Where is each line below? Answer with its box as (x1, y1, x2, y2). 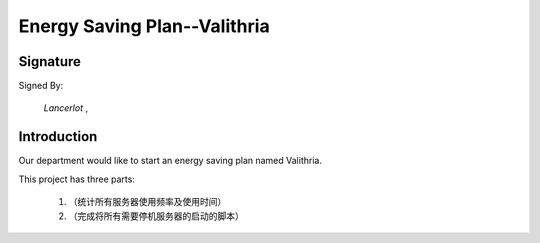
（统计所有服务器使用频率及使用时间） (68, 196, 227, 208)
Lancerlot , (43, 102, 89, 114)
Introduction (18, 128, 98, 145)
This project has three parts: (18, 173, 135, 185)
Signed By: (18, 80, 64, 92)
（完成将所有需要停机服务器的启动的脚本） (68, 210, 244, 222)
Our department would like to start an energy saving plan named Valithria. (18, 155, 322, 167)
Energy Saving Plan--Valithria (18, 15, 270, 37)
